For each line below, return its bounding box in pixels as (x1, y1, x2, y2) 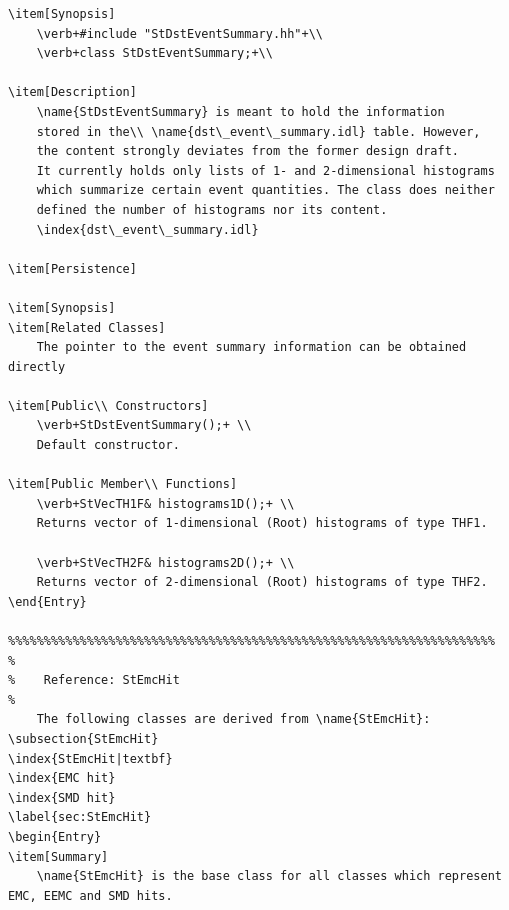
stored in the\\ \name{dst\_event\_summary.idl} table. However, (36, 124, 481, 139)
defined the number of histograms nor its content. (36, 202, 388, 217)
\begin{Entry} (8, 829, 102, 844)
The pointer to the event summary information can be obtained (36, 340, 467, 355)
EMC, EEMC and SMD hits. (8, 888, 173, 903)
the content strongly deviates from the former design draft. (36, 144, 460, 159)
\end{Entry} (8, 594, 87, 609)
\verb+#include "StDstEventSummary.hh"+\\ (36, 26, 323, 41)
